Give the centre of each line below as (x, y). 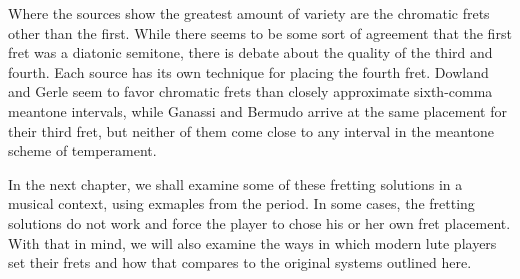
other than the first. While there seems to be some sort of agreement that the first (260, 32)
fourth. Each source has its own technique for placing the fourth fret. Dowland (248, 71)
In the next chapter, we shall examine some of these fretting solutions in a (235, 183)
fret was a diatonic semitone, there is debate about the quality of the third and (250, 52)
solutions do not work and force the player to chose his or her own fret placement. (259, 222)
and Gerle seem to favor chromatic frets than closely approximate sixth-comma (250, 91)
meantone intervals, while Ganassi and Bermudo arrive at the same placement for (257, 110)
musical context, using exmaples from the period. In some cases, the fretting (241, 203)
